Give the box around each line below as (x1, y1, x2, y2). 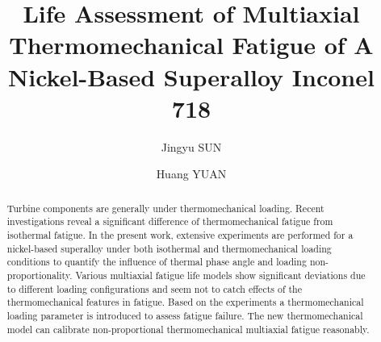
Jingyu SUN (161, 138, 222, 155)
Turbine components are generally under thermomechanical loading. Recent (6, 201, 324, 215)
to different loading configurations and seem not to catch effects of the (6, 282, 303, 295)
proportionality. (6, 268, 73, 282)
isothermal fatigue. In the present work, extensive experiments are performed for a (6, 227, 354, 241)
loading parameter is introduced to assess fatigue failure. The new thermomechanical (6, 308, 363, 322)
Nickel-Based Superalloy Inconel (8, 60, 375, 93)
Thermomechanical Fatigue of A (9, 28, 374, 61)
